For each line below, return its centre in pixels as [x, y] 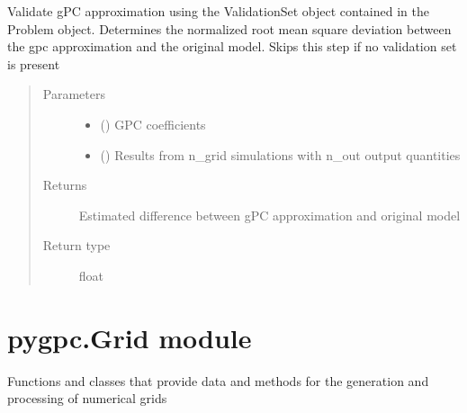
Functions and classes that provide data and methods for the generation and [218, 380]
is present [34, 63]
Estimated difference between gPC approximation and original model [269, 215]
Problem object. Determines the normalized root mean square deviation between [229, 28]
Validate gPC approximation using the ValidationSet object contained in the [218, 11]
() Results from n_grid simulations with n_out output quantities [280, 154]
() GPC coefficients [153, 124]
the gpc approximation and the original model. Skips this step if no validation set [232, 46]
